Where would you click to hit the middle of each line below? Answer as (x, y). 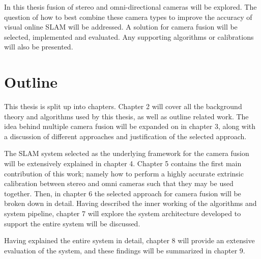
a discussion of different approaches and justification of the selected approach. (125, 136)
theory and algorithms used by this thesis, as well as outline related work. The (126, 116)
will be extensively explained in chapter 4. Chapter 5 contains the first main (123, 163)
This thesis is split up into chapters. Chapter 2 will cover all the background (123, 106)
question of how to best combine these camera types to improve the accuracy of (128, 17)
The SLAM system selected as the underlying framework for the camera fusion (127, 153)
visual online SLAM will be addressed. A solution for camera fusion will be (121, 27)
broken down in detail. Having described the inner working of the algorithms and (130, 203)
